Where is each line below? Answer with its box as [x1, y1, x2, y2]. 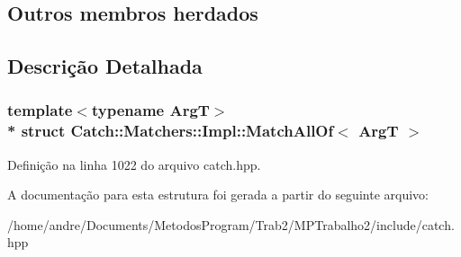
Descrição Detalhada [7, 52, 203, 80]
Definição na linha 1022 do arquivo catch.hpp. [7, 155, 261, 173]
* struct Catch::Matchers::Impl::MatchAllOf [7, 120, 334, 142]
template [7, 99, 73, 121]
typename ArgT [91, 99, 210, 121]
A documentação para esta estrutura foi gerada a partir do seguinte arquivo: [7, 185, 429, 204]
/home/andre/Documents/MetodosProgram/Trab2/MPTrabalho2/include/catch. [7, 215, 455, 234]
